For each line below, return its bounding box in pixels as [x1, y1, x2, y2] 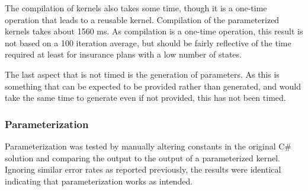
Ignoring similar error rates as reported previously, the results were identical [5, 163, 281, 176]
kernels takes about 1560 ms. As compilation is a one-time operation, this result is [5, 25, 303, 37]
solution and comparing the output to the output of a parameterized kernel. [5, 151, 280, 164]
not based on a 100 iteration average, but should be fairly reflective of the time [5, 36, 291, 49]
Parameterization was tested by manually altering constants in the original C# [5, 139, 292, 152]
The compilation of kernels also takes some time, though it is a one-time [5, 2, 267, 14]
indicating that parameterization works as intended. [5, 174, 193, 187]
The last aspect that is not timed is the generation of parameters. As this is [5, 68, 280, 80]
